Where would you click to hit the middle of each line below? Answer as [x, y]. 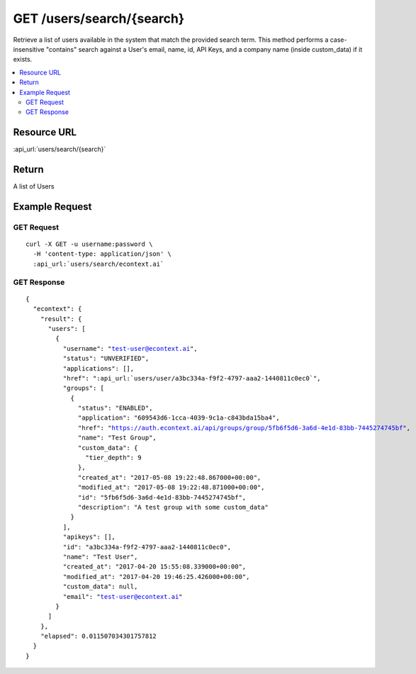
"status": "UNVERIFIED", [106, 359]
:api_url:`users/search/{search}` [60, 150]
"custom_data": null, [100, 587]
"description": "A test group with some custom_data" [173, 507]
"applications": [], [99, 368]
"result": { [61, 319]
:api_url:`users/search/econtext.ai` [99, 264]
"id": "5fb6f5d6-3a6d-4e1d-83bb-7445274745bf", [162, 497]
